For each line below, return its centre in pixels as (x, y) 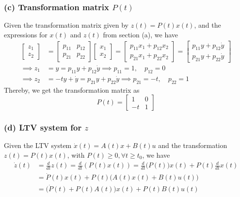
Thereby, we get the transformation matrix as (72, 90)
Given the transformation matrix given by (66, 25)
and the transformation (193, 145)
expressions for (26, 34)
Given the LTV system (38, 145)
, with (76, 155)
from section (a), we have (141, 34)
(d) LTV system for (43, 127)
